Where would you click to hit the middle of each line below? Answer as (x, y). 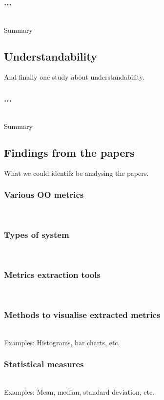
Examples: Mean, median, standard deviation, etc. (79, 392)
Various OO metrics (44, 195)
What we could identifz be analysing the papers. (76, 173)
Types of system (37, 235)
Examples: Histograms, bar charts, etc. (62, 342)
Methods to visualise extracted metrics (82, 314)
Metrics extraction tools (52, 274)
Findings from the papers (69, 152)
